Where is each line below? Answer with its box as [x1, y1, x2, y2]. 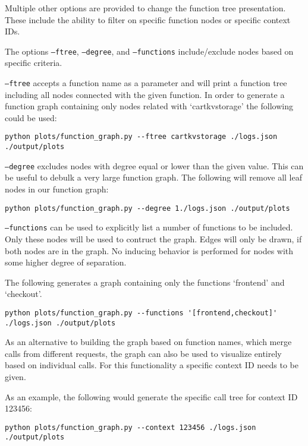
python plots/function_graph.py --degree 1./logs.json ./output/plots [5, 204, 290, 213]
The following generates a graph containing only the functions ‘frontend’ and [5, 276, 285, 288]
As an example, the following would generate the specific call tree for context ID [5, 390, 298, 403]
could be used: [5, 111, 57, 124]
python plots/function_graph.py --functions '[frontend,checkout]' [5, 308, 278, 317]
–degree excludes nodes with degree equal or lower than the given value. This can [5, 159, 304, 172]
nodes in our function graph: [5, 183, 109, 195]
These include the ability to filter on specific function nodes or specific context [5, 13, 291, 26]
